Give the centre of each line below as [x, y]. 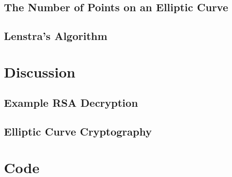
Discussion [40, 71]
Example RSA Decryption [71, 103]
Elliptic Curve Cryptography [78, 131]
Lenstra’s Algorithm [56, 36]
